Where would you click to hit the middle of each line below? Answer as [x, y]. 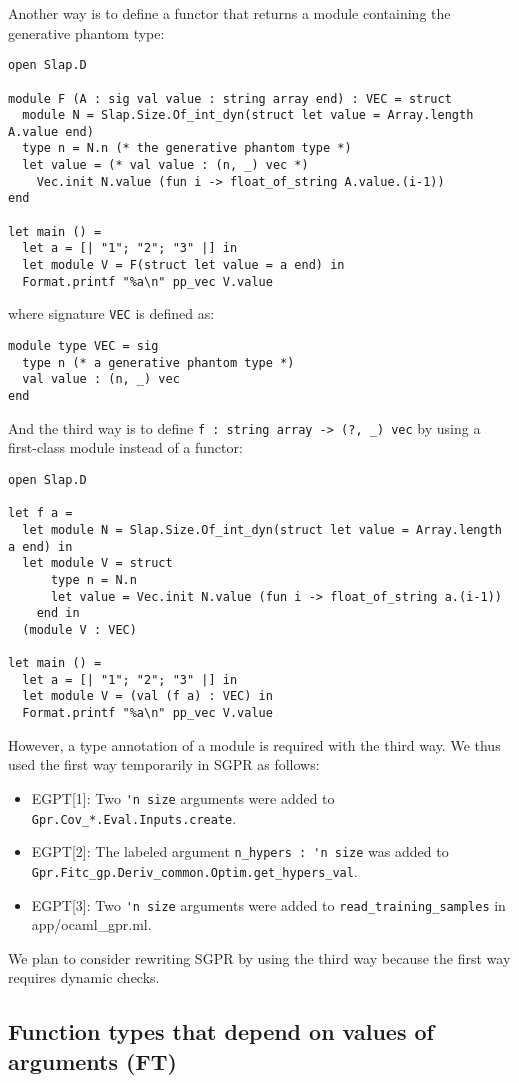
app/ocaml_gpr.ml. [91, 924]
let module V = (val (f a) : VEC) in [147, 696]
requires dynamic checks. [84, 977]
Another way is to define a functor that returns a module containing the [229, 13]
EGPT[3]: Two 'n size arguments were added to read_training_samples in [268, 904]
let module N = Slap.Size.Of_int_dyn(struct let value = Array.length [262, 529]
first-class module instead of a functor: [125, 447]
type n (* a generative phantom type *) [158, 362]
